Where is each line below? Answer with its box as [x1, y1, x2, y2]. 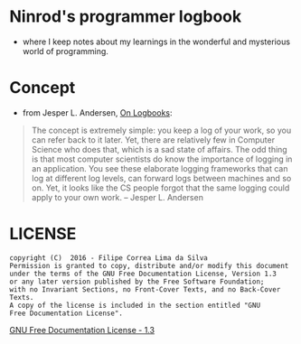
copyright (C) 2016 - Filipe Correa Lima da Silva [9, 253, 208, 263]
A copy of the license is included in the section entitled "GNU [9, 301, 260, 310]
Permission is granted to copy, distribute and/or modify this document [9, 261, 289, 270]
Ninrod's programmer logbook [9, 6, 242, 27]
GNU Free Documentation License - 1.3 [9, 324, 155, 335]
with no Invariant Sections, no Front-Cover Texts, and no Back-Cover [9, 284, 281, 294]
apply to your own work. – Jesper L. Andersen [31, 191, 203, 202]
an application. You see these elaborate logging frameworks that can [31, 163, 288, 173]
